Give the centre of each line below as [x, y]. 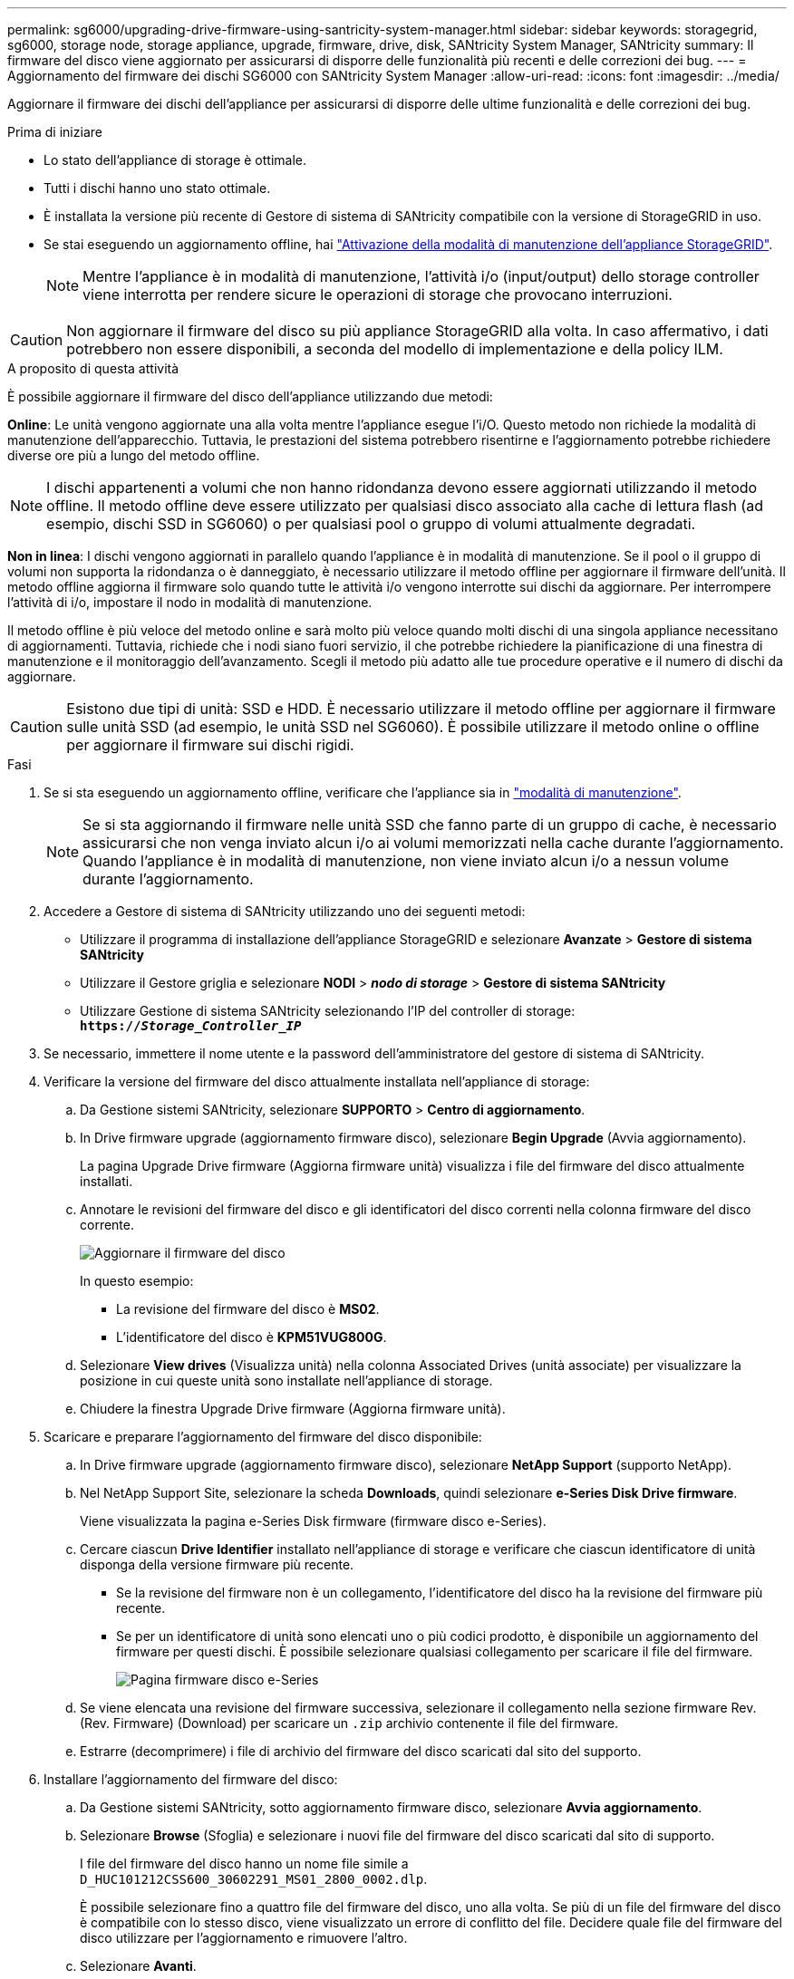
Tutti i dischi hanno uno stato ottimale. [157, 188]
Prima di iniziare [55, 132]
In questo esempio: [137, 1281]
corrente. [107, 1225]
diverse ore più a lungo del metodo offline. [134, 455]
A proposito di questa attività [93, 368]
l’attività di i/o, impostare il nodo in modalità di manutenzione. [190, 602]
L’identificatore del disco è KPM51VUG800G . [252, 1337]
